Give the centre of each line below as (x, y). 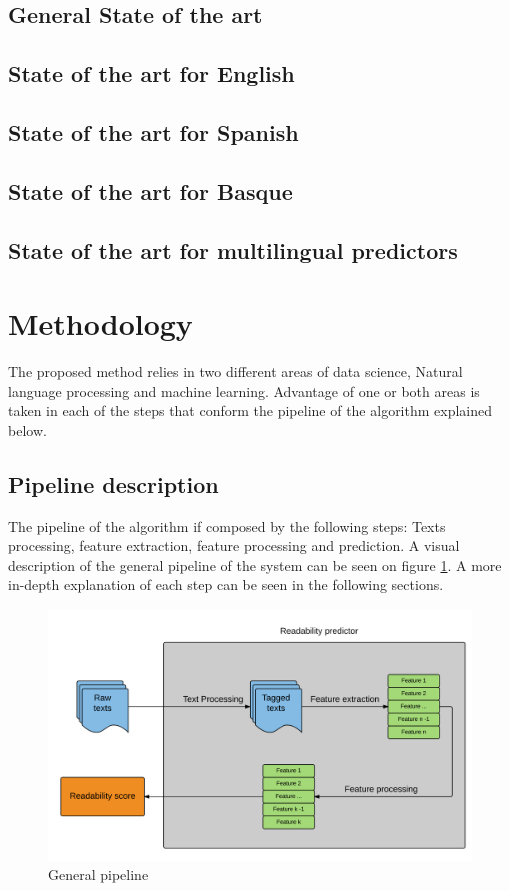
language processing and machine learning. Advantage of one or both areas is (244, 390)
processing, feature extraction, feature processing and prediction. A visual (234, 545)
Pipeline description (113, 483)
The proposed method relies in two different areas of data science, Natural (235, 371)
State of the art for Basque (150, 190)
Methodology (100, 323)
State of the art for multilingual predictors (233, 249)
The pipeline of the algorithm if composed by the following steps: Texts (227, 525)
